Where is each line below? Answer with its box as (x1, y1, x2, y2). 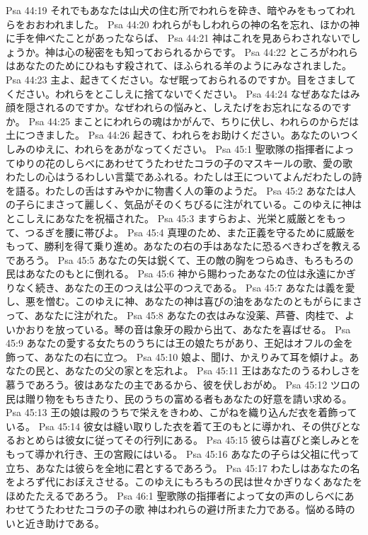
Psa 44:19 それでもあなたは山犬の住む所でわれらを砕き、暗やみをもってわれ (6, 3, 355, 17)
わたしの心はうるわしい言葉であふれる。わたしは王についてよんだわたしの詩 (6, 169, 362, 184)
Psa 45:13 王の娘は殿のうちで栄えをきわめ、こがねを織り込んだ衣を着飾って (6, 405, 357, 420)
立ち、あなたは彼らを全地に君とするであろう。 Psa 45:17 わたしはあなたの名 (6, 460, 360, 475)
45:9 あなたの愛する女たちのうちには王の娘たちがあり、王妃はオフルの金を (6, 335, 353, 350)
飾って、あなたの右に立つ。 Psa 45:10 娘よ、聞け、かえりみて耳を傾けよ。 (6, 349, 350, 364)
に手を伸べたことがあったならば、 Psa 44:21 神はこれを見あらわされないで (6, 30, 351, 45)
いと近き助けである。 (6, 515, 105, 530)
